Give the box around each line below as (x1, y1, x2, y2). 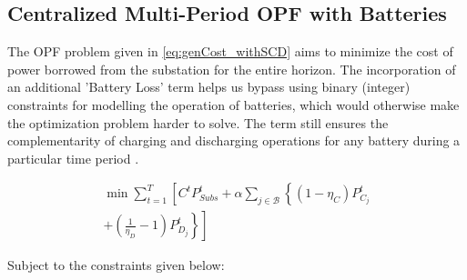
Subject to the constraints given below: (7, 255, 225, 275)
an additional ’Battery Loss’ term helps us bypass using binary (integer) (7, 77, 411, 96)
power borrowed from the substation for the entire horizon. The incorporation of (7, 59, 456, 78)
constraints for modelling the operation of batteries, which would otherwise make (7, 95, 460, 114)
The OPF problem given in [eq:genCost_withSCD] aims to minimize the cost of (7, 42, 453, 61)
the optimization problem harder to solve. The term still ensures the (7, 113, 389, 132)
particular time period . (7, 148, 139, 167)
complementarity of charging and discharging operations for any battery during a (7, 131, 461, 150)
